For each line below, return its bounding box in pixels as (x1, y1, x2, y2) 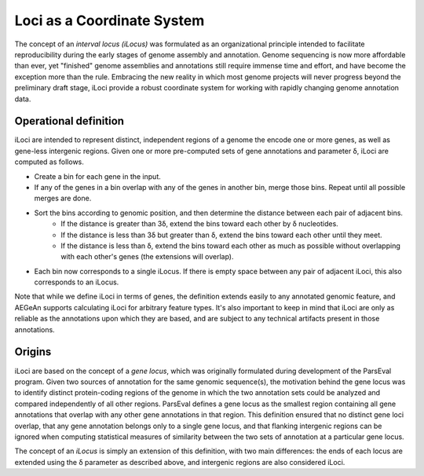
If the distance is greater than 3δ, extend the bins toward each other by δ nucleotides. (60, 219, 339, 229)
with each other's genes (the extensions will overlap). (60, 252, 234, 262)
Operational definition (14, 115, 125, 128)
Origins (14, 346, 52, 359)
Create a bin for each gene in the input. (34, 171, 161, 181)
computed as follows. (14, 157, 84, 167)
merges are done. (34, 193, 92, 203)
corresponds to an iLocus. (34, 277, 119, 287)
